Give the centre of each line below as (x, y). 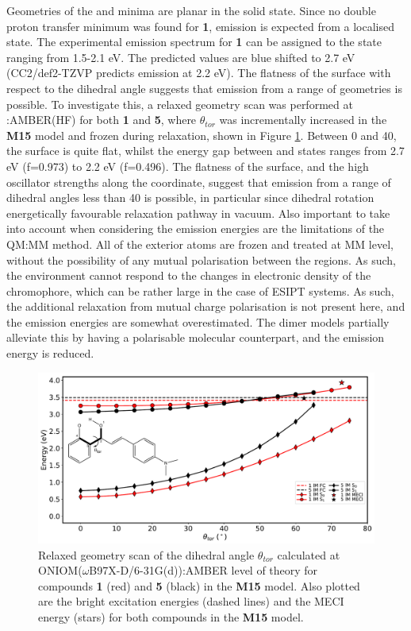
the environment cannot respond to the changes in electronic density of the (189, 275)
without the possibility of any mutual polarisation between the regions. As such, (201, 259)
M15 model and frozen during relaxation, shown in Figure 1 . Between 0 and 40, (202, 135)
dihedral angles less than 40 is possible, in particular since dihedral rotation (190, 197)
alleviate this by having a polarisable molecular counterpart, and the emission (196, 337)
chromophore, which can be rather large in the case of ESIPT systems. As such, (200, 290)
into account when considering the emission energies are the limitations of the (196, 228)
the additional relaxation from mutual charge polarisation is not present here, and (206, 306)
